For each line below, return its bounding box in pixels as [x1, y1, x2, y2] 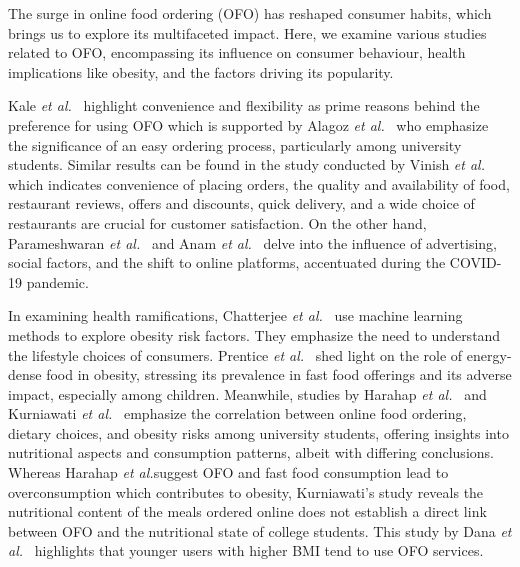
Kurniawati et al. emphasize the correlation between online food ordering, [8, 403, 467, 424]
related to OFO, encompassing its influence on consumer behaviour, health [8, 42, 466, 63]
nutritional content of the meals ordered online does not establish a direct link [8, 501, 487, 522]
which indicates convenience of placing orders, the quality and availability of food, [8, 173, 510, 194]
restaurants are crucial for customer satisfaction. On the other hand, [8, 212, 427, 233]
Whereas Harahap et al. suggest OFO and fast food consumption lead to [8, 462, 449, 483]
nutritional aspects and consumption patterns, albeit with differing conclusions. [8, 442, 494, 463]
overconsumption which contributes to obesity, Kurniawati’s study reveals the [8, 481, 484, 502]
